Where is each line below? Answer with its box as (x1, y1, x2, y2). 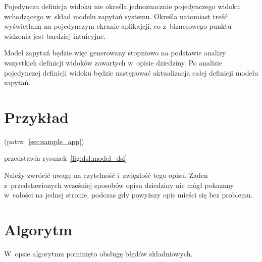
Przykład (4, 106, 69, 127)
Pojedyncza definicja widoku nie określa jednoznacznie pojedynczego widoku (4, 1, 240, 11)
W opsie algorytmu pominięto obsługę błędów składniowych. (4, 248, 193, 258)
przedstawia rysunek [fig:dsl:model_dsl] (4, 153, 127, 163)
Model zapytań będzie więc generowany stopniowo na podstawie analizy (4, 47, 226, 58)
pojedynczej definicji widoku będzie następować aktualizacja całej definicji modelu (4, 67, 258, 78)
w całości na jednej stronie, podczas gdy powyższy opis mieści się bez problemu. (4, 189, 253, 200)
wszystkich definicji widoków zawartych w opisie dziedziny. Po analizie (4, 57, 223, 68)
